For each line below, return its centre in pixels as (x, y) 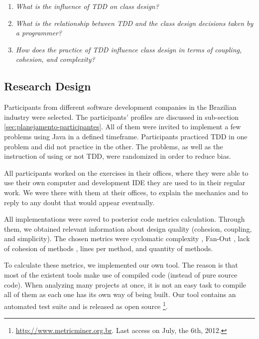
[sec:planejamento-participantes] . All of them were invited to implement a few (123, 127)
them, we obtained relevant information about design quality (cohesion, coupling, (128, 228)
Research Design (48, 86)
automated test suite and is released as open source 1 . (86, 305)
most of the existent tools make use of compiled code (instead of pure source (121, 275)
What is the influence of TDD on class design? (87, 6)
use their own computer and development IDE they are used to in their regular (125, 182)
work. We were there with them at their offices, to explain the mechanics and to (126, 192)
